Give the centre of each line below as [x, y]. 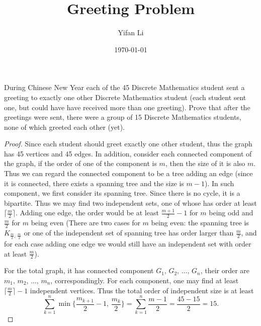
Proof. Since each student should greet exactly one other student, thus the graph [128, 144]
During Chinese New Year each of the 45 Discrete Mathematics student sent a [124, 87]
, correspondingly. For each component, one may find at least [145, 280]
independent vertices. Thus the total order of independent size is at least [142, 290]
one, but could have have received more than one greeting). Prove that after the [127, 107]
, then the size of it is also [205, 163]
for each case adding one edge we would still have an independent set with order [128, 243]
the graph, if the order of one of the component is [80, 163]
